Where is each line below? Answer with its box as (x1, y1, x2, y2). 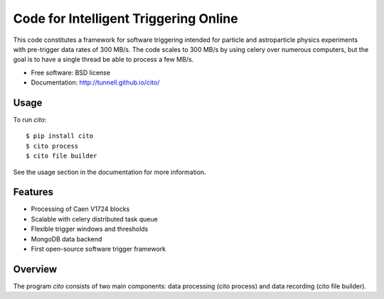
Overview (13, 263, 58, 275)
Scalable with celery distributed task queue (31, 214, 158, 223)
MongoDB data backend (31, 234, 102, 243)
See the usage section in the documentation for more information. (13, 168, 206, 176)
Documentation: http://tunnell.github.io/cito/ (31, 78, 160, 87)
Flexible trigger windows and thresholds (31, 224, 149, 234)
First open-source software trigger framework (31, 245, 166, 254)
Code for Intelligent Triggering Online (13, 11, 238, 26)
